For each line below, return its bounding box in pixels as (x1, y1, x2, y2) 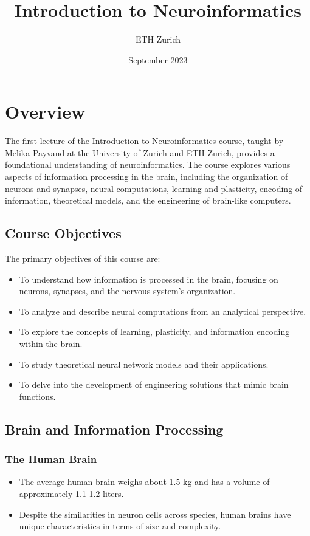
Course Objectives (5, 224, 122, 242)
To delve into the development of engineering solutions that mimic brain (19, 378, 289, 391)
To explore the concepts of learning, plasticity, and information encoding (19, 325, 290, 338)
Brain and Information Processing (5, 419, 224, 438)
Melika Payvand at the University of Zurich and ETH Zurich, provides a (5, 146, 275, 159)
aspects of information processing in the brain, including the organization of (5, 170, 288, 183)
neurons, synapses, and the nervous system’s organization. (19, 284, 236, 297)
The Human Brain (5, 452, 97, 467)
